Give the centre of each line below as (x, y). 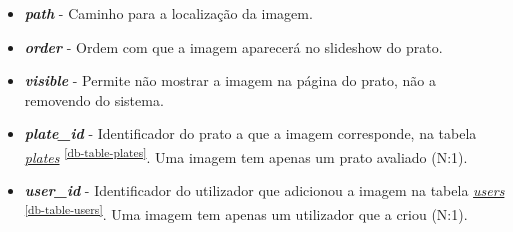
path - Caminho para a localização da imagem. (168, 13)
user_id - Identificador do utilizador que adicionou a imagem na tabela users (264, 190)
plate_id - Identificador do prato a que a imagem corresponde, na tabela (250, 133)
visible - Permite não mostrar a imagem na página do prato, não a (230, 80)
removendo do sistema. (94, 99)
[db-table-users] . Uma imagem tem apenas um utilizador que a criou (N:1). (246, 212)
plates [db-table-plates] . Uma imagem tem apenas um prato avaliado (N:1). (246, 155)
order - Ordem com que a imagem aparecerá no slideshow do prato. (233, 46)
